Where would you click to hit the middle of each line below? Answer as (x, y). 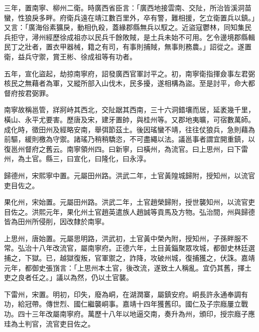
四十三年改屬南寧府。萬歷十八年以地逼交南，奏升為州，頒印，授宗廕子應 (136, 314)
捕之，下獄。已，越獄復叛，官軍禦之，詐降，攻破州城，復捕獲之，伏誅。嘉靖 (129, 258)
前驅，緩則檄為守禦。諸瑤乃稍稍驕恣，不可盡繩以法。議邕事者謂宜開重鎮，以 (129, 139)
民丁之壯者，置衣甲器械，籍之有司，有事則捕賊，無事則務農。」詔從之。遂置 (128, 47)
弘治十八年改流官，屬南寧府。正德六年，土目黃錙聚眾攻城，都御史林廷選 (136, 248)
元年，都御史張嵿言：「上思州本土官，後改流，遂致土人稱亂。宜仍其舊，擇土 (128, 267)
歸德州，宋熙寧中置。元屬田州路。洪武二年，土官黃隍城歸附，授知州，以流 (126, 175)
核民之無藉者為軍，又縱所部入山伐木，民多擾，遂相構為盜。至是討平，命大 (126, 83)
